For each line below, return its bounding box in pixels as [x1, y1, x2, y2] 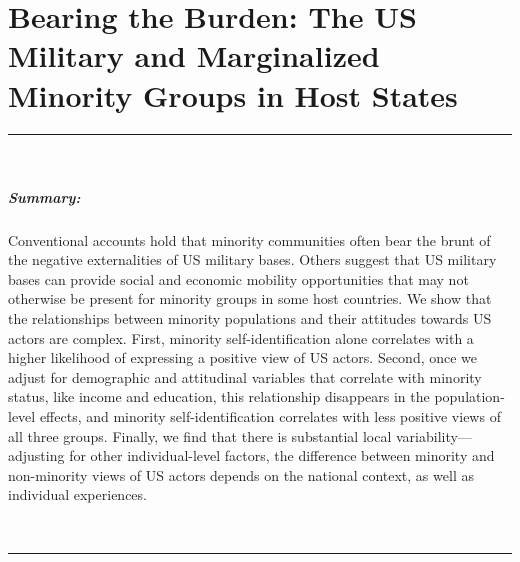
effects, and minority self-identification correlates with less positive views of [39, 406, 501, 426]
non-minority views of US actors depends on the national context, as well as [8, 464, 474, 485]
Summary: [8, 186, 81, 207]
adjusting [8, 445, 65, 466]
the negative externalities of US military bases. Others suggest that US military [8, 249, 497, 270]
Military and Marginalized [8, 35, 380, 76]
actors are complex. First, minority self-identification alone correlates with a [8, 327, 474, 348]
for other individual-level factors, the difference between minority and [69, 445, 495, 466]
